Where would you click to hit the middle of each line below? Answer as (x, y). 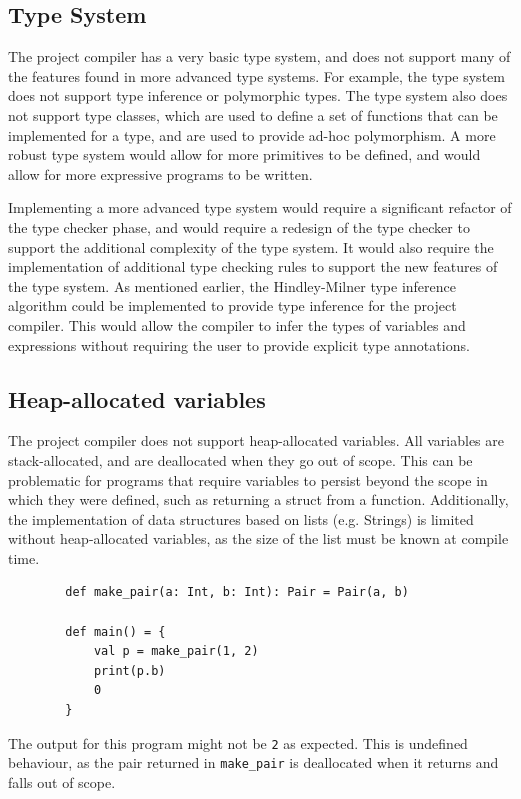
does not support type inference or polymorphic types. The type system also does (258, 95)
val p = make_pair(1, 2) (176, 651)
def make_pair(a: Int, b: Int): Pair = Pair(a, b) (237, 592)
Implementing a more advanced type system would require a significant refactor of (260, 207)
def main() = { (115, 631)
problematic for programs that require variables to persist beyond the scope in (248, 479)
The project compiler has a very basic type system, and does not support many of (259, 56)
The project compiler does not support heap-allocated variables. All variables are (256, 440)
